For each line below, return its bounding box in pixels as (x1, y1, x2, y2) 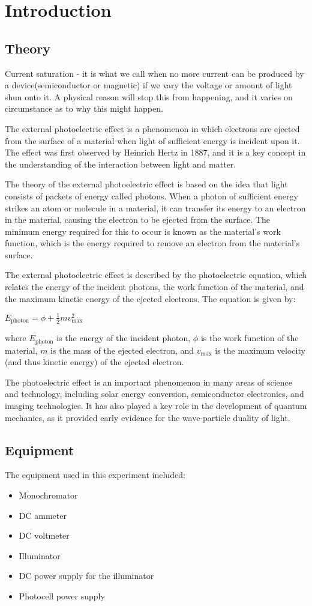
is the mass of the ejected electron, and (50, 344, 194, 356)
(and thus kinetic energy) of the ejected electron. (5, 356, 184, 368)
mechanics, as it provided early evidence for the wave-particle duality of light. (5, 411, 290, 423)
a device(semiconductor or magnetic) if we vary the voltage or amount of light (5, 79, 292, 91)
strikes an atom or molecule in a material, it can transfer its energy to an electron (5, 201, 306, 214)
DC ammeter (19, 509, 67, 521)
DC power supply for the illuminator (19, 569, 154, 582)
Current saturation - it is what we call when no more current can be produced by (5, 67, 304, 79)
